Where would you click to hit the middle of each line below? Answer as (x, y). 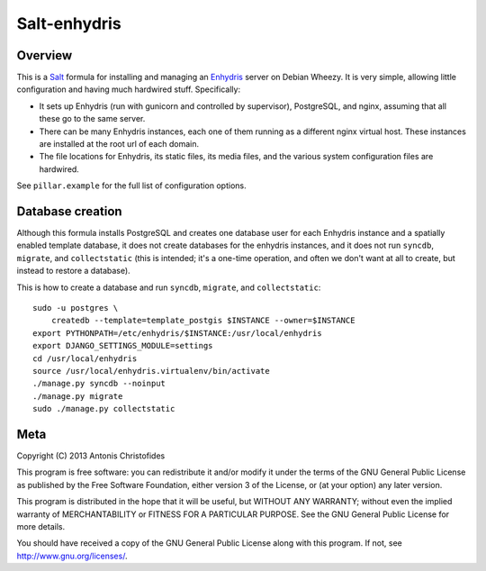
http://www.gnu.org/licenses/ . (72, 556)
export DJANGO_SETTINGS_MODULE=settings (123, 346)
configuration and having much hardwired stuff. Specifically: (129, 89)
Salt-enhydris (69, 23)
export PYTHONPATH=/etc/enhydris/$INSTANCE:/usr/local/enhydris (178, 333)
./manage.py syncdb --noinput (99, 384)
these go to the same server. (92, 119)
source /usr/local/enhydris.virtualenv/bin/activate (151, 371)
